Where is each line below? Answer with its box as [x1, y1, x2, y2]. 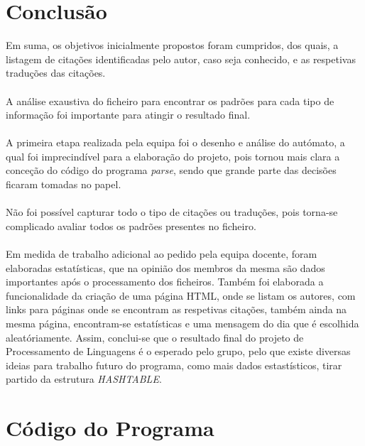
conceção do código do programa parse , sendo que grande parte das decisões [6, 163, 337, 178]
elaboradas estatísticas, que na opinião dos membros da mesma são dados [6, 260, 325, 275]
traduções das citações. [6, 65, 106, 80]
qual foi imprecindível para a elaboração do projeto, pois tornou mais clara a [6, 148, 340, 163]
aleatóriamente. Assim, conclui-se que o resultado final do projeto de [6, 330, 304, 344]
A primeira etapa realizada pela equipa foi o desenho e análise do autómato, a [6, 135, 345, 150]
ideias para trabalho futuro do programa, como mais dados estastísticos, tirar [6, 357, 342, 372]
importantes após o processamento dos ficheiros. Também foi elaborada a [6, 274, 324, 289]
